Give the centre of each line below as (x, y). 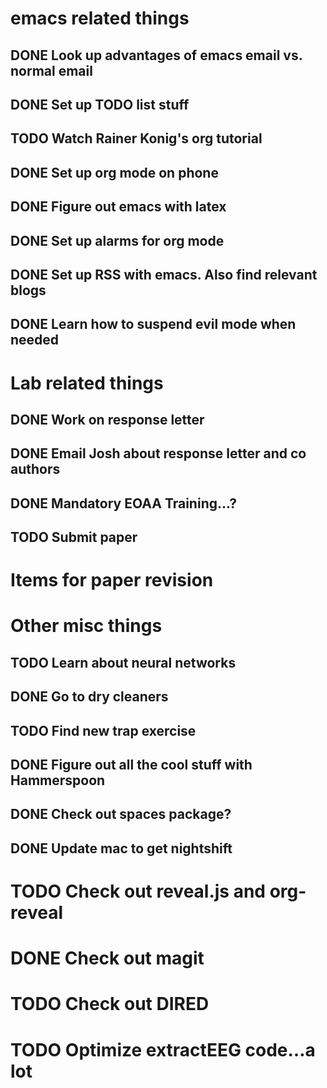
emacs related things (100, 18)
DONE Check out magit (107, 958)
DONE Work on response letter (107, 419)
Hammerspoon (58, 780)
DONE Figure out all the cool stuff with (131, 765)
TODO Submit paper (74, 537)
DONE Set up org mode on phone (114, 172)
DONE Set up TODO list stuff (100, 104)
